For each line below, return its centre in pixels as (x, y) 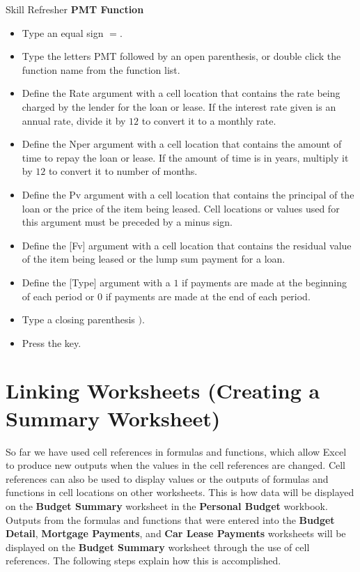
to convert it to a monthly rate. (209, 120)
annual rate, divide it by (74, 120)
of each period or (58, 296)
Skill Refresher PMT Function (75, 9)
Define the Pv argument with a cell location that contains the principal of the (188, 194)
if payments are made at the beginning (265, 282)
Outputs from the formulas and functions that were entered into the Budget (170, 519)
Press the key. (52, 342)
